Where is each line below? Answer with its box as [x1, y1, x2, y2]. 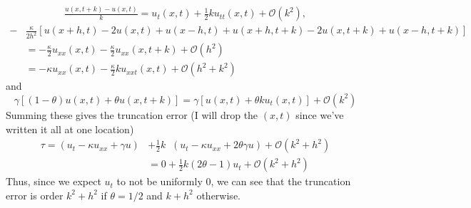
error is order [6, 187, 64, 202]
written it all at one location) [6, 121, 134, 136]
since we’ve [295, 107, 344, 122]
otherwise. [196, 187, 240, 202]
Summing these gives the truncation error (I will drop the [6, 107, 258, 122]
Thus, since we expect [6, 174, 101, 189]
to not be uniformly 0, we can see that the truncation [116, 174, 351, 189]
